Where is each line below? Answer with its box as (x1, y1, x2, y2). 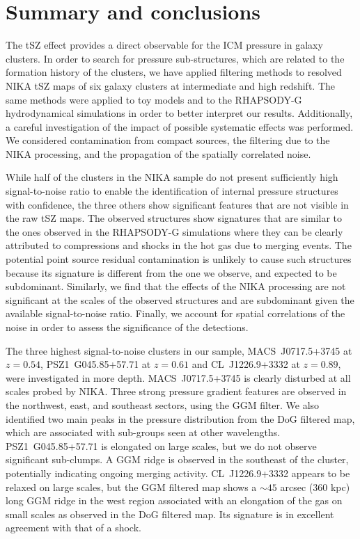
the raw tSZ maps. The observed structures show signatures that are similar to (6, 211, 343, 225)
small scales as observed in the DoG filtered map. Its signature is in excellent (6, 506, 334, 521)
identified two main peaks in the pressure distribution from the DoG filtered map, (6, 411, 355, 426)
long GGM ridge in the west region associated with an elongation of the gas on (6, 493, 343, 508)
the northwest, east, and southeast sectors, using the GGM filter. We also (6, 397, 320, 412)
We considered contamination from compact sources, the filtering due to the (6, 133, 330, 147)
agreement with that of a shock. (6, 520, 141, 535)
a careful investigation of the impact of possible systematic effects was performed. (6, 119, 354, 134)
